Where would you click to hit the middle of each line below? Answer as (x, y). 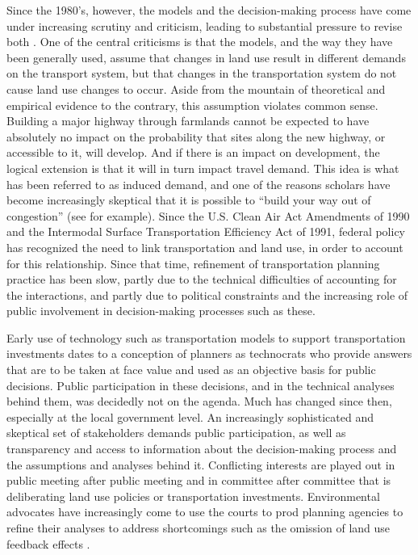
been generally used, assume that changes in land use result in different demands (206, 57)
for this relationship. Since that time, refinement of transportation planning (193, 263)
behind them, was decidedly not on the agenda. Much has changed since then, (199, 401)
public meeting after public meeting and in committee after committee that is (199, 480)
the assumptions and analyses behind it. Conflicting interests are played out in (201, 464)
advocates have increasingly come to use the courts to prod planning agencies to (205, 512)
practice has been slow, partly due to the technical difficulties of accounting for (202, 279)
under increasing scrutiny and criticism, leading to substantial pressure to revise (205, 25)
